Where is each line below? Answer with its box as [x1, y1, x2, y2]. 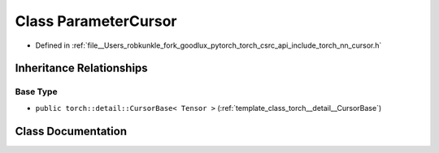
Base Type [15, 86, 58, 97]
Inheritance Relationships [15, 62, 148, 75]
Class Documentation [15, 124, 128, 138]
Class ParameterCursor [15, 12, 177, 30]
